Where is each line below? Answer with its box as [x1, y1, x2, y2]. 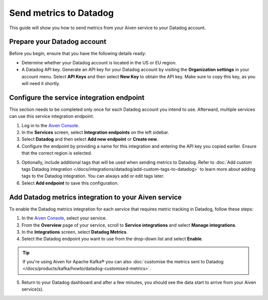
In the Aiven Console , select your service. [21, 215, 107, 221]
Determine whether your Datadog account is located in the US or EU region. [21, 59, 177, 65]
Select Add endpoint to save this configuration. [21, 180, 119, 186]
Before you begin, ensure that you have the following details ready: [9, 50, 146, 56]
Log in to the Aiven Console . [21, 122, 79, 128]
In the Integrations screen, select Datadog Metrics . [21, 229, 128, 235]
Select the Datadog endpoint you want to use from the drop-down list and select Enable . [21, 236, 203, 242]
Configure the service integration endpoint [9, 93, 145, 101]
